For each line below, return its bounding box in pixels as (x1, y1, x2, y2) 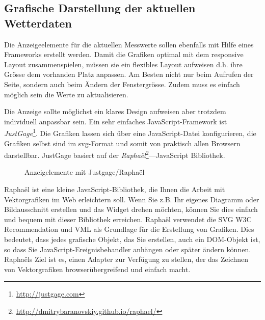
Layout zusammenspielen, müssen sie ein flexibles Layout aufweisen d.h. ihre (4, 59, 243, 69)
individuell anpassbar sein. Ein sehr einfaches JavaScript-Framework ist (4, 116, 227, 126)
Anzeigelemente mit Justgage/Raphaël (24, 167, 145, 177)
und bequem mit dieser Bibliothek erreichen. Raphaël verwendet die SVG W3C (4, 214, 252, 224)
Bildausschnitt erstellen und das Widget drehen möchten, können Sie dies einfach (4, 204, 258, 215)
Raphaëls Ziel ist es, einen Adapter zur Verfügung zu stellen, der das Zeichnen (4, 254, 249, 264)
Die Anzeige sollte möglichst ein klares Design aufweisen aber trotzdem (4, 106, 226, 117)
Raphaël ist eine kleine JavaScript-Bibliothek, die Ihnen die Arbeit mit (4, 184, 225, 195)
